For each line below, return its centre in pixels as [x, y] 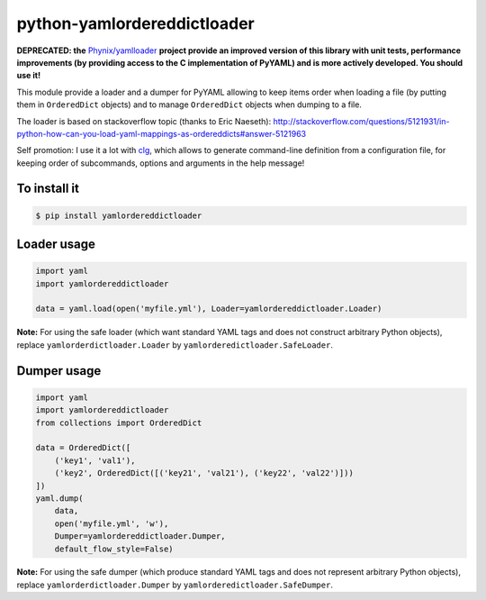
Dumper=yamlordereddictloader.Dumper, [140, 536]
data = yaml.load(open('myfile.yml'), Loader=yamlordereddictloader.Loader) [209, 309]
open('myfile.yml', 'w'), [112, 523]
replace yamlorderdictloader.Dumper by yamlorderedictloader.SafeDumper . [175, 585]
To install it [48, 189]
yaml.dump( [59, 498]
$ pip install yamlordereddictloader [119, 215]
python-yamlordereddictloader [136, 23]
